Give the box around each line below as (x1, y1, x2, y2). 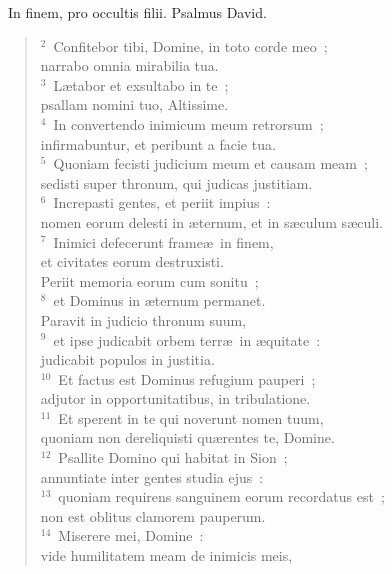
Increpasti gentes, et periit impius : (53, 192, 271, 213)
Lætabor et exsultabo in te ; (53, 74, 229, 95)
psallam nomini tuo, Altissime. (40, 94, 229, 115)
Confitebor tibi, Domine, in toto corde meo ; (53, 35, 328, 56)
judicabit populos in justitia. (40, 349, 215, 370)
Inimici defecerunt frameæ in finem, (53, 231, 274, 252)
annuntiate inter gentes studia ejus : (40, 466, 264, 487)
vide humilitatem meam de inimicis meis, (40, 545, 293, 566)
